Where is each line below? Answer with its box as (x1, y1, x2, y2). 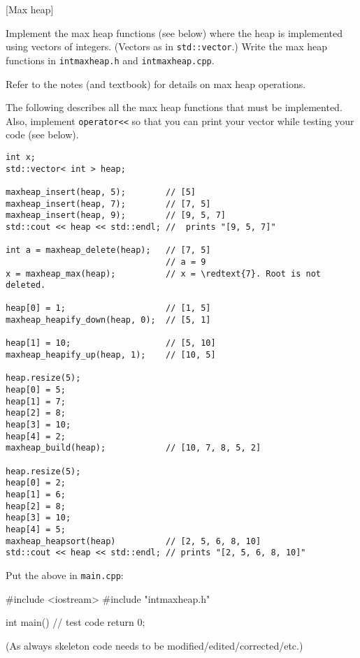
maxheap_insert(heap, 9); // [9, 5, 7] (6, 210, 226, 221)
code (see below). (6, 127, 79, 142)
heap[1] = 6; (6, 489, 66, 499)
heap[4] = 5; (6, 524, 66, 534)
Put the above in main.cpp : (6, 567, 124, 582)
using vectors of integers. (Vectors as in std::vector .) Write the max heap (6, 39, 327, 54)
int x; (6, 152, 36, 162)
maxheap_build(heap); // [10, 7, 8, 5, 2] (6, 443, 261, 453)
